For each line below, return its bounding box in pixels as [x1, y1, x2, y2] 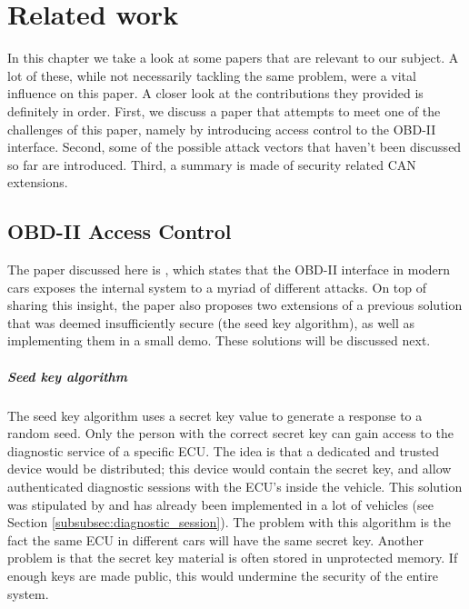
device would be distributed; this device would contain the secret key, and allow [7, 459, 452, 478]
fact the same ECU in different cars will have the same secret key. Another [7, 530, 424, 549]
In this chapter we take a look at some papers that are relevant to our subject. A [7, 48, 459, 67]
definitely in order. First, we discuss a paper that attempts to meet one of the [7, 101, 441, 120]
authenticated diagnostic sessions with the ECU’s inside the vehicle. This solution [7, 476, 463, 495]
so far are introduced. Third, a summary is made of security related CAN [7, 155, 416, 174]
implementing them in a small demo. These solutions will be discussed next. [7, 331, 431, 350]
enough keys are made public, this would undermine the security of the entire [7, 565, 439, 584]
